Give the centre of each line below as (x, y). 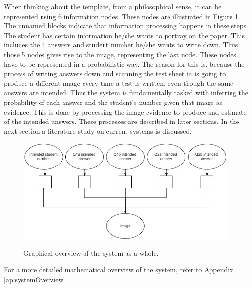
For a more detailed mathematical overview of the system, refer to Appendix (119, 270)
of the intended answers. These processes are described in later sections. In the (122, 121)
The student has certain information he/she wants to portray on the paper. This (124, 35)
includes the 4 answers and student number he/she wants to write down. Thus (121, 45)
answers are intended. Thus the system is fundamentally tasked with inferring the (126, 93)
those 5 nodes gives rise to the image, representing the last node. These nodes (120, 54)
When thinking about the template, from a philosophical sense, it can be (113, 6)
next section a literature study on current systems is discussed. (98, 131)
